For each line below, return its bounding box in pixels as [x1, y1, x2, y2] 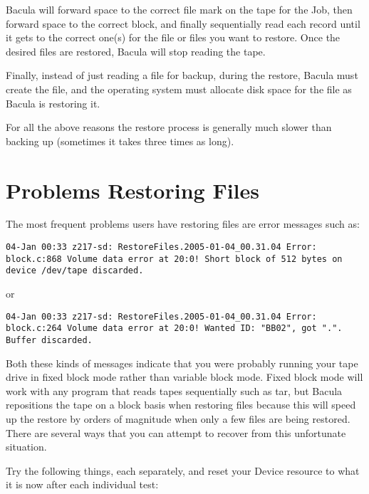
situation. [6, 439, 47, 454]
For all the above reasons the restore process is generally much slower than [6, 120, 332, 135]
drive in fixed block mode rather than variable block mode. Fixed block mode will [6, 369, 363, 384]
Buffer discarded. [6, 335, 93, 345]
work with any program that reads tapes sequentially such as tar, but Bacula [6, 383, 343, 398]
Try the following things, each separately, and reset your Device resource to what [6, 463, 360, 478]
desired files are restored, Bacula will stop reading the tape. [6, 43, 266, 58]
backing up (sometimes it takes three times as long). [6, 133, 234, 148]
